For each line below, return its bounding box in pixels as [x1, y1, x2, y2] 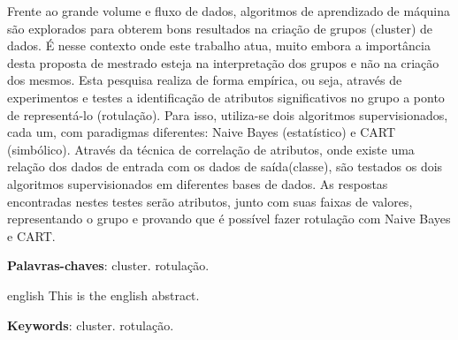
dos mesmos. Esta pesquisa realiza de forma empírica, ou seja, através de [7, 71, 402, 89]
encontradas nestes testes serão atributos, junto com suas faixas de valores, [7, 192, 413, 210]
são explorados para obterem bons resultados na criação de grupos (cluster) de [7, 19, 433, 37]
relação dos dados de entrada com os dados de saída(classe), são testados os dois [7, 157, 443, 176]
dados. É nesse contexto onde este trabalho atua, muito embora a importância [7, 36, 431, 55]
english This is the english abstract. [7, 285, 200, 304]
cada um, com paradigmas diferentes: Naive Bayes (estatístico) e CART [7, 123, 396, 141]
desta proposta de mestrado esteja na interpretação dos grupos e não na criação [7, 53, 439, 72]
